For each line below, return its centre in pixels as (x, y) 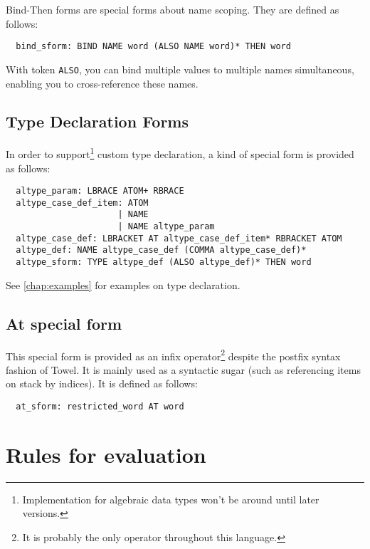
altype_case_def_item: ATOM (82, 203)
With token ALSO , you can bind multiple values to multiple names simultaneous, (180, 69)
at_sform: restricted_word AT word (100, 406)
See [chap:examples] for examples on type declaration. (123, 284)
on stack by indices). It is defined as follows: (102, 383)
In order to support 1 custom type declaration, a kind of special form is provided (180, 153)
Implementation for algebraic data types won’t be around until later (171, 499)
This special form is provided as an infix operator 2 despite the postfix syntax (173, 355)
